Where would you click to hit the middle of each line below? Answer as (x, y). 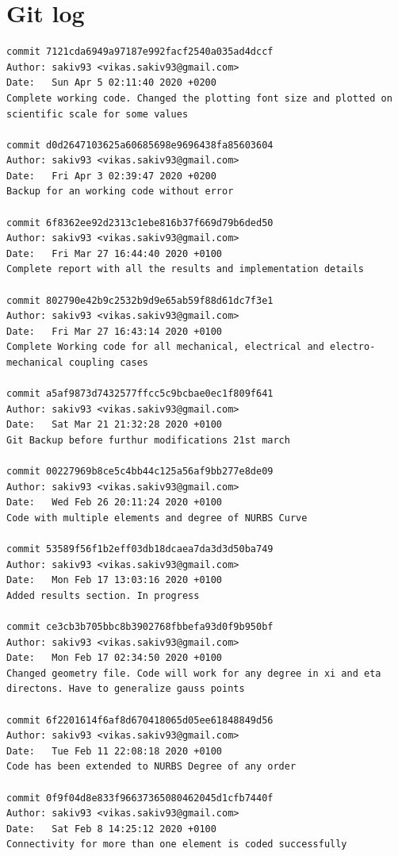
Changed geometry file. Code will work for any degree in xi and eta (194, 673)
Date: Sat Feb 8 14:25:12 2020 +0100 (111, 829)
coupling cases (108, 363)
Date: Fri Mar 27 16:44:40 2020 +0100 (115, 253)
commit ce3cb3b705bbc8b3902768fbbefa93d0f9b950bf (140, 627)
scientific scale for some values (98, 114)
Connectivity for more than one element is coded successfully (177, 844)
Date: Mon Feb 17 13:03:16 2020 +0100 (115, 580)
